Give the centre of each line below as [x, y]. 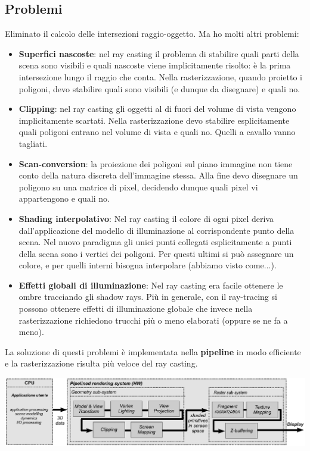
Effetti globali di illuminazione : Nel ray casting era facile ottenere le [151, 285]
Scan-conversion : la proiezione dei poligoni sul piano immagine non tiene [156, 163]
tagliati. [33, 143]
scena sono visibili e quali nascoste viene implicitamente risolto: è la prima [155, 65]
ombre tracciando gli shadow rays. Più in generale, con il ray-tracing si [148, 297]
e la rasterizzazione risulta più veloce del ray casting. [101, 363]
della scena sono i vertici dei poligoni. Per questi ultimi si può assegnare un [156, 253]
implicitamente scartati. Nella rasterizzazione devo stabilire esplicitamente [154, 120]
